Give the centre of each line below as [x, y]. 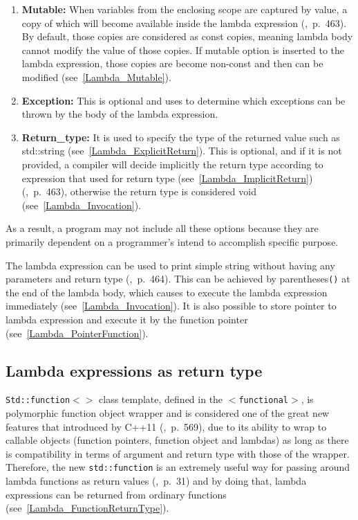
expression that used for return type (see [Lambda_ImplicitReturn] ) [167, 178]
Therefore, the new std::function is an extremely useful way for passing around [178, 467]
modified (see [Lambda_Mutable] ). [96, 77]
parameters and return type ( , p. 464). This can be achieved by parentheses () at [178, 279]
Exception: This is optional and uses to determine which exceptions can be [183, 100]
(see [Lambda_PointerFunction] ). [77, 333]
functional [263, 401]
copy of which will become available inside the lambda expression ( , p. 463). [184, 23]
